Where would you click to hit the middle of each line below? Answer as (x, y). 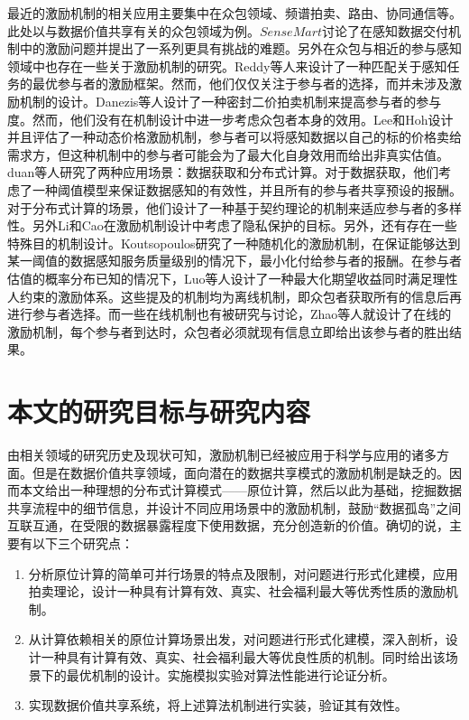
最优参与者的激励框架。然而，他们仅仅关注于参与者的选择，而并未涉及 (240, 84)
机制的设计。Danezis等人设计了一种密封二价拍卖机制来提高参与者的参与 (230, 101)
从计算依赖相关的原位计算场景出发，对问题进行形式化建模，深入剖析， (237, 639)
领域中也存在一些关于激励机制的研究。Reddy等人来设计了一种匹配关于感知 (227, 65)
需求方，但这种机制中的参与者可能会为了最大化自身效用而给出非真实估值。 (228, 154)
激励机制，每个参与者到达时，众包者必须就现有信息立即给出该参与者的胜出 (228, 331)
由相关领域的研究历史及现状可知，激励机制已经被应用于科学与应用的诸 (216, 454)
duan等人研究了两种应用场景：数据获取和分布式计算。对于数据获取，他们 (223, 172)
